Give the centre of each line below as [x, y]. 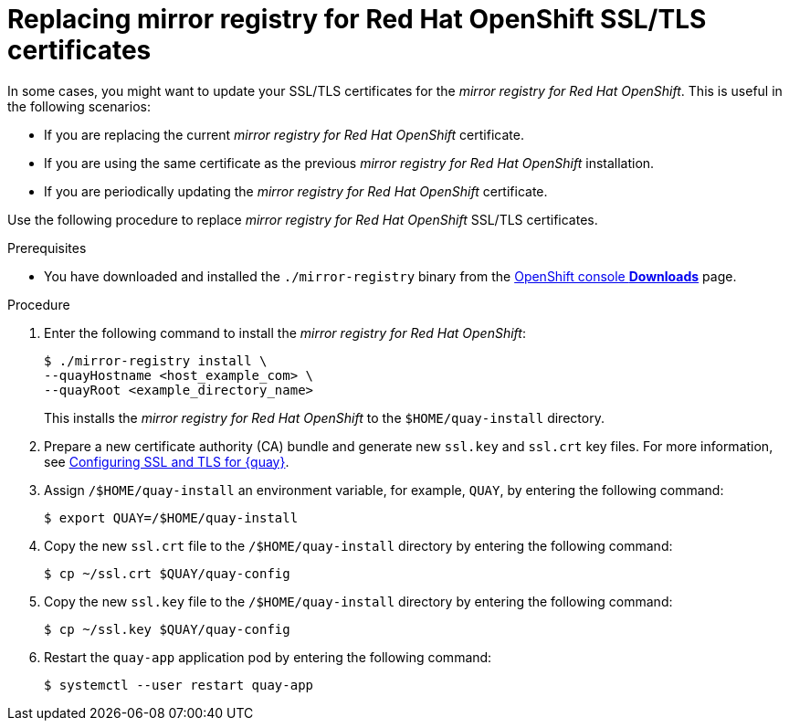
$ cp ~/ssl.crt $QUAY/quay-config [167, 573]
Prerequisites [47, 248]
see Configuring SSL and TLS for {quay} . [167, 461]
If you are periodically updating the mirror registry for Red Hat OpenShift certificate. [296, 191]
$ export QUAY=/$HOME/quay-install [171, 517]
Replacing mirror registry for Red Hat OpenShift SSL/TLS [357, 19]
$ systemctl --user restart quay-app [179, 685]
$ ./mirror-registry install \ [156, 360]
